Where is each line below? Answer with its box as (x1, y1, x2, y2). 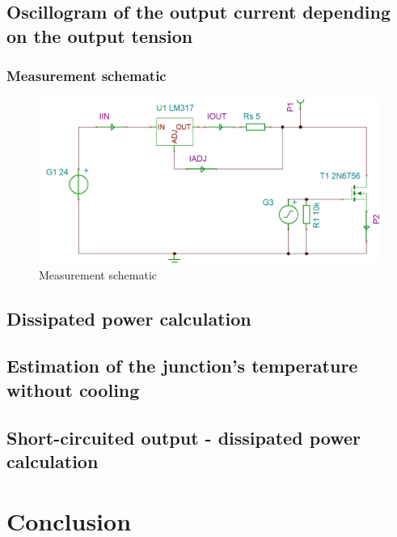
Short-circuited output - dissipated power (6, 424, 361, 450)
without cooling (6, 377, 140, 402)
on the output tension (6, 23, 193, 48)
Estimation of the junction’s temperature (6, 353, 358, 378)
